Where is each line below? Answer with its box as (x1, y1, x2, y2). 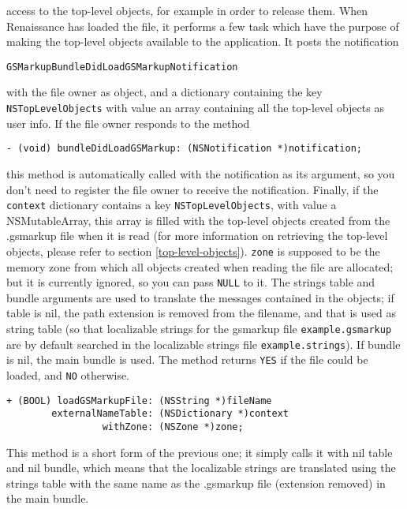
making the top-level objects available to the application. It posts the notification (6, 33, 399, 50)
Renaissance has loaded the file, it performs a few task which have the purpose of (6, 17, 399, 34)
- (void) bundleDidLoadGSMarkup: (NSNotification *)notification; (6, 143, 363, 155)
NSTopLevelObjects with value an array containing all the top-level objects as (6, 99, 384, 116)
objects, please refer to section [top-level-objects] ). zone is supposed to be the (6, 242, 380, 259)
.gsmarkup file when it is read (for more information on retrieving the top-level (6, 227, 388, 244)
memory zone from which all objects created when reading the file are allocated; (6, 258, 394, 275)
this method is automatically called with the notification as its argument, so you (6, 165, 395, 182)
